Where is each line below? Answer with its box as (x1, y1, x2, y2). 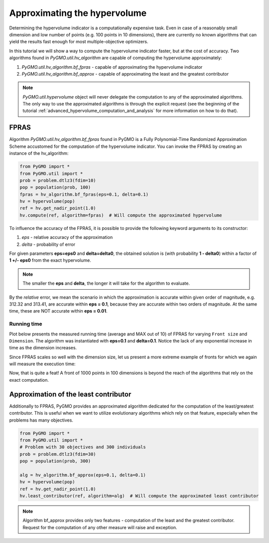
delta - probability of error (21, 241, 76, 247)
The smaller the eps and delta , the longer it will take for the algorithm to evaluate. (22, 280, 190, 286)
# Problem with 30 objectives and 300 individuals (19, 444, 146, 450)
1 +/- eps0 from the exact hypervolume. (9, 257, 92, 263)
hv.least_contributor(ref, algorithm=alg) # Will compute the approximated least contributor (19, 493, 259, 499)
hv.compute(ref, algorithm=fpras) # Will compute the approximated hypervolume (19, 212, 222, 218)
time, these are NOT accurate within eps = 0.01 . (9, 308, 108, 314)
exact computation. (9, 377, 49, 383)
